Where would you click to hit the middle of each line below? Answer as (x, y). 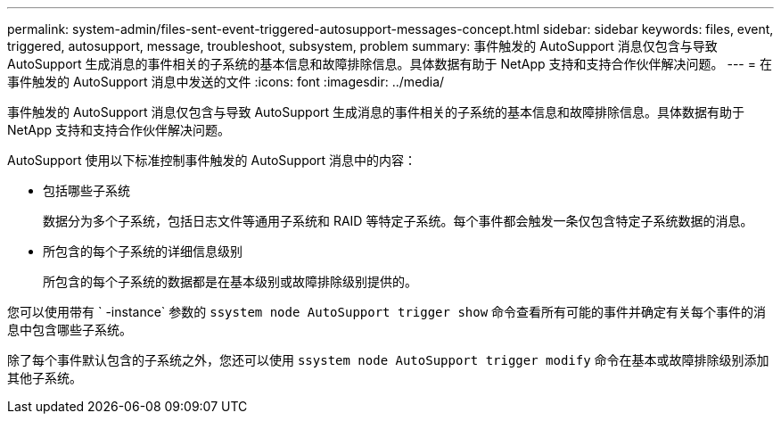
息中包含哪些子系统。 (70, 330)
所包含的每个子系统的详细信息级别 (143, 251)
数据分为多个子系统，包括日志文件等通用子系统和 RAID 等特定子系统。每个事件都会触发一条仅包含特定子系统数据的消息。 (398, 221)
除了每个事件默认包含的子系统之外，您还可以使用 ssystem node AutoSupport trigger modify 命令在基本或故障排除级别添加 (388, 360)
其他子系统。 (45, 378)
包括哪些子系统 (86, 190)
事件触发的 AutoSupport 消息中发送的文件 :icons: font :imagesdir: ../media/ (226, 82)
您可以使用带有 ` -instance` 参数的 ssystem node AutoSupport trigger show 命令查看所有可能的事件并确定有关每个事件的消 (387, 312)
